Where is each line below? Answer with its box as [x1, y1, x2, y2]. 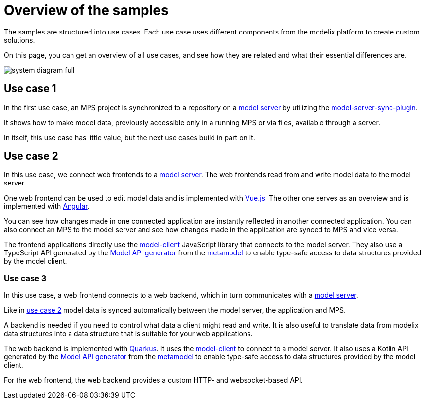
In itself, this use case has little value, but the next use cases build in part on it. [4, 133, 255, 142]
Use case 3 [4, 273, 47, 283]
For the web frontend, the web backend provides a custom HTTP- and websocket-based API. [4, 376, 303, 385]
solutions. [4, 35, 35, 44]
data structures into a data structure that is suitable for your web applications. [4, 329, 253, 338]
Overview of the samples [4, 2, 169, 18]
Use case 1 [4, 83, 56, 95]
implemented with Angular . [4, 202, 89, 211]
